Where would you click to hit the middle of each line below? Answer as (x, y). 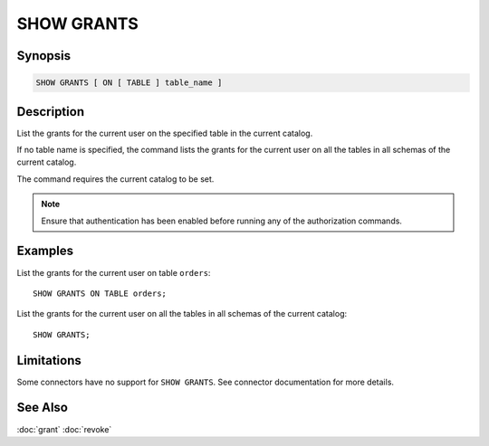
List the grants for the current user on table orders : (114, 272)
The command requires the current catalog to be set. (115, 179)
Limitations (49, 361)
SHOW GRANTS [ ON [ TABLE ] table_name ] (129, 83)
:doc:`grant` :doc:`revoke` (64, 429)
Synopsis (44, 56)
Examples (45, 251)
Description (51, 112)
